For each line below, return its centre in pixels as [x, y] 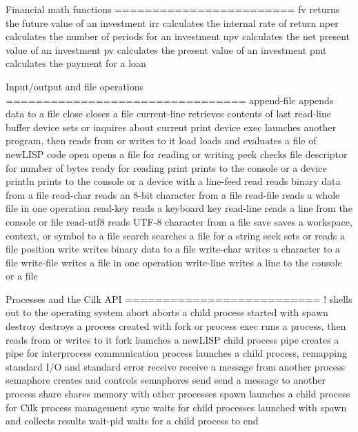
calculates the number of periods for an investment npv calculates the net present [178, 36]
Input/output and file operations [75, 86]
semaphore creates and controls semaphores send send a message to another [166, 380]
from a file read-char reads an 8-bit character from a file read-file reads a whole [173, 194]
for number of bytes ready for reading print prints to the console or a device [166, 167]
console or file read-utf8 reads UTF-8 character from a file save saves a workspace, [179, 221]
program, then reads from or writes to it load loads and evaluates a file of [161, 140]
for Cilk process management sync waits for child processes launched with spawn [176, 407]
